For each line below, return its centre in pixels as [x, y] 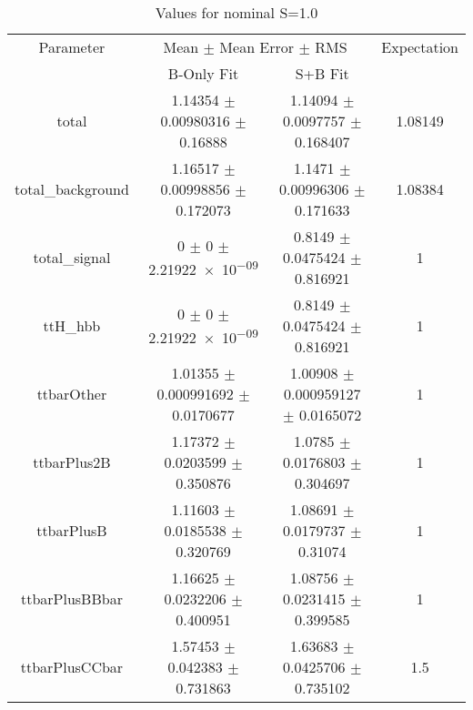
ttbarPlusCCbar [72, 667]
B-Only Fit [203, 73]
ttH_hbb [72, 325]
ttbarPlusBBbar [71, 598]
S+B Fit [322, 73]
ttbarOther [72, 394]
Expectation [420, 47]
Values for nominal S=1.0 [236, 12]
